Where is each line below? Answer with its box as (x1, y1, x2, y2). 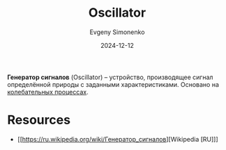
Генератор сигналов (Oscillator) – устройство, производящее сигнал (7, 73, 213, 81)
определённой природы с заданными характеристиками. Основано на (7, 80, 220, 88)
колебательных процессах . (7, 87, 89, 96)
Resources (7, 112, 71, 128)
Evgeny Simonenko (89, 28, 145, 36)
